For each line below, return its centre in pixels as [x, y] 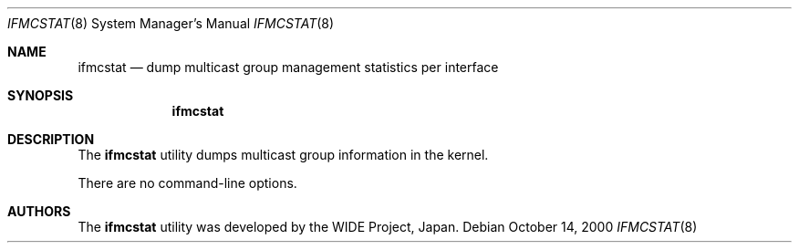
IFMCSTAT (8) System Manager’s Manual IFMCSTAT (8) [171, 23]
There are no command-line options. [187, 183]
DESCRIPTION [51, 139]
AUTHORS [39, 211]
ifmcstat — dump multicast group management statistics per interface [288, 67]
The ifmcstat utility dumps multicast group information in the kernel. [283, 155]
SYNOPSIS [41, 95]
